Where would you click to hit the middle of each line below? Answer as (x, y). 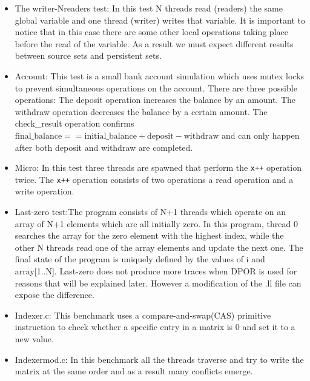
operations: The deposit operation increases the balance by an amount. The (155, 100)
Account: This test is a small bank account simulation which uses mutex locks (160, 75)
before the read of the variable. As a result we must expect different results (154, 43)
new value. (34, 338)
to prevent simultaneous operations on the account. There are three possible (156, 88)
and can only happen (261, 135)
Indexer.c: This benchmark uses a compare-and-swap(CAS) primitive (143, 315)
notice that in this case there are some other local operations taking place (151, 32)
